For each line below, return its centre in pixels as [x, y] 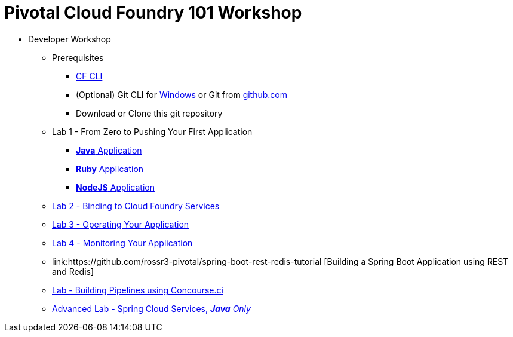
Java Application [109, 150]
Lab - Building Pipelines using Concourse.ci [138, 290]
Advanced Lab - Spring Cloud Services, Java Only [151, 308]
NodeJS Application [115, 187]
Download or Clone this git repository [149, 113]
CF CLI [89, 76]
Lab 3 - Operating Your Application [121, 224]
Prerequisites [78, 57]
